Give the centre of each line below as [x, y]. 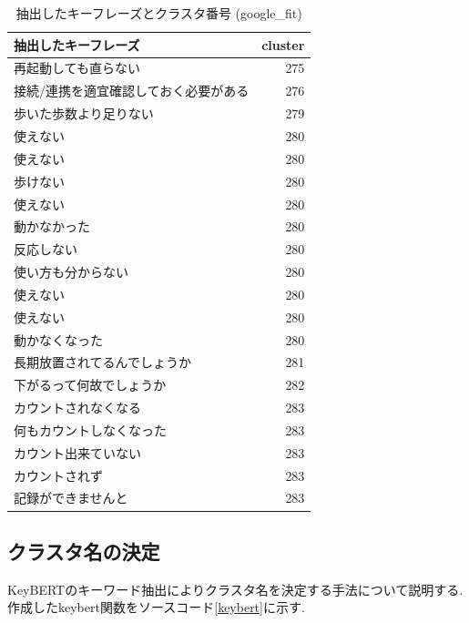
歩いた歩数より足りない [84, 113]
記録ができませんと [71, 498]
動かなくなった [58, 339]
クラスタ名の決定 [84, 551]
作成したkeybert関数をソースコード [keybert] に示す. [156, 607]
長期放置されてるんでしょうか [102, 362]
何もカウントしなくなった [90, 429]
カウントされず [58, 475]
